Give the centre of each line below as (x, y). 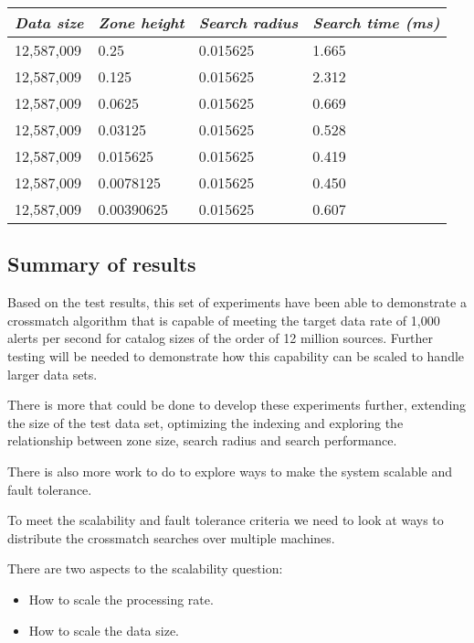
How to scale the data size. (104, 630)
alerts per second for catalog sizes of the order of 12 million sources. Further (221, 338)
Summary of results (102, 264)
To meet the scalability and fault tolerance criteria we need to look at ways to (226, 520)
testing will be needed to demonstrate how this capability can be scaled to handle (236, 355)
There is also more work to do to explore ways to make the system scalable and (230, 471)
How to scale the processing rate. (121, 599)
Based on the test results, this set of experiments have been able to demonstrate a (237, 302)
